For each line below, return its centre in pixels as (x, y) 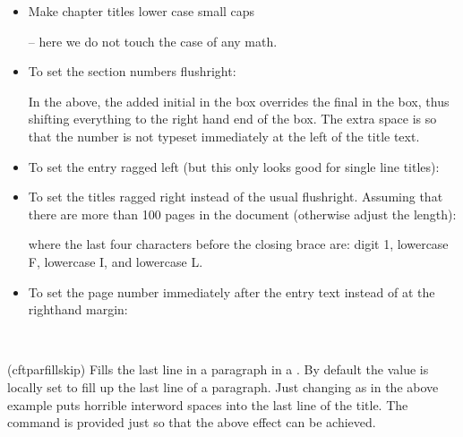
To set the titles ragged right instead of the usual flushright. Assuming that (236, 197)
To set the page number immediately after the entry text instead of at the (231, 291)
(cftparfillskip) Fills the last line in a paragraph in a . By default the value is (218, 369)
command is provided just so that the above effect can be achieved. (192, 422)
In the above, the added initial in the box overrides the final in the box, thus (239, 101)
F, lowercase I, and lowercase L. (116, 261)
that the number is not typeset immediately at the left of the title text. (224, 136)
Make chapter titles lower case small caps (141, 11)
